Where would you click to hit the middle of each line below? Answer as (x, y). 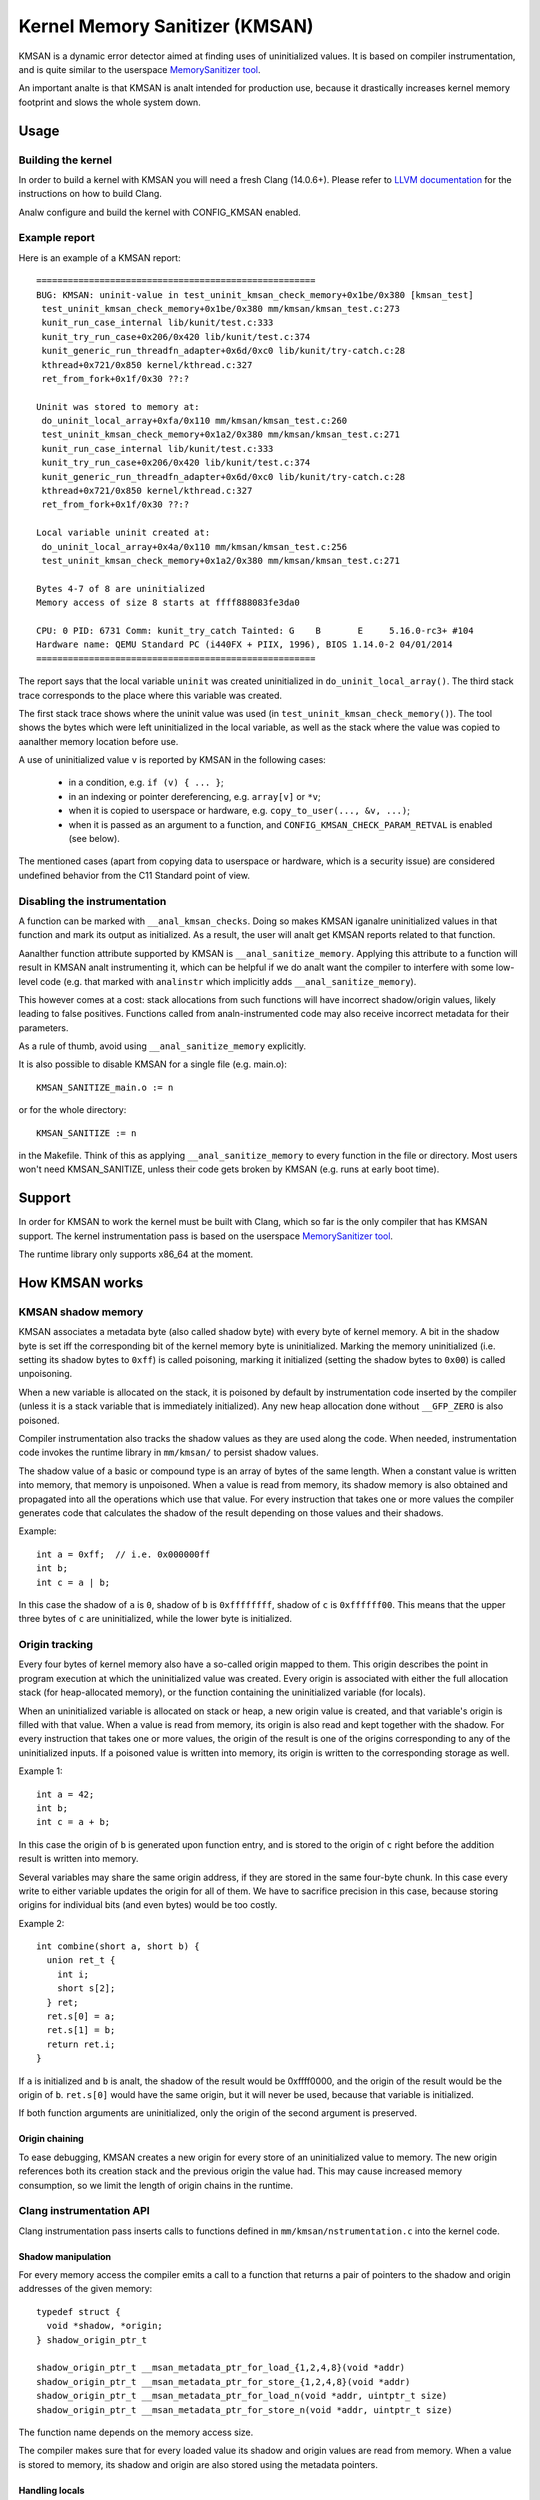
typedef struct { (78, 2311)
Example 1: (40, 1771)
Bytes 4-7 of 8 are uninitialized (120, 588)
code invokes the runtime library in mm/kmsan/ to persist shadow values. (168, 1452)
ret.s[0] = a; (81, 2016)
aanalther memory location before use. (98, 741)
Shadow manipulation (65, 2256)
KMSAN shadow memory (81, 1312)
